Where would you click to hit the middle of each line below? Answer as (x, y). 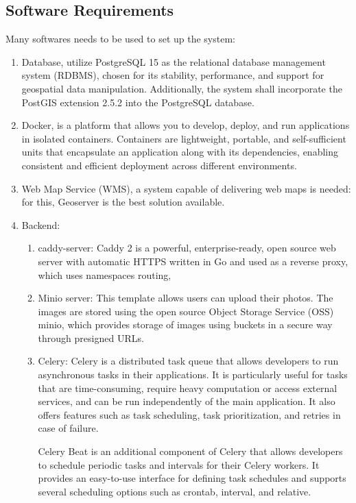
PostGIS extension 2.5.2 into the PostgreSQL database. (138, 102)
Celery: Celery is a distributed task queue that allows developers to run (188, 361)
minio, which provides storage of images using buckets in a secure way (185, 324)
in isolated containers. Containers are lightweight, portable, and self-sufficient (184, 138)
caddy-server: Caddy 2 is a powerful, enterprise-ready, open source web (187, 248)
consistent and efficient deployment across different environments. (159, 165)
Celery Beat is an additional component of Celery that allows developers (190, 451)
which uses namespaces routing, (105, 274)
